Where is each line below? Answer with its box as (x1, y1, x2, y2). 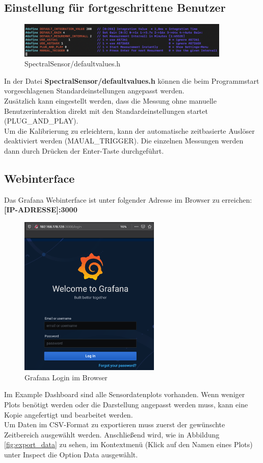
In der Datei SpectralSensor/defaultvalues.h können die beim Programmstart (4, 75, 259, 86)
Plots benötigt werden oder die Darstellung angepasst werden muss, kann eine (4, 399, 248, 410)
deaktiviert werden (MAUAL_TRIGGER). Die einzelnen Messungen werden (4, 135, 244, 146)
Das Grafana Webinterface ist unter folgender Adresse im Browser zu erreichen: (4, 194, 252, 205)
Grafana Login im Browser (24, 372, 108, 382)
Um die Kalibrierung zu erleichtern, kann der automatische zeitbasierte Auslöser (4, 125, 255, 136)
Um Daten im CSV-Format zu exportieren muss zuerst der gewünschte (4, 419, 225, 430)
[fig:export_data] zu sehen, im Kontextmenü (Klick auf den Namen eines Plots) (4, 439, 253, 450)
